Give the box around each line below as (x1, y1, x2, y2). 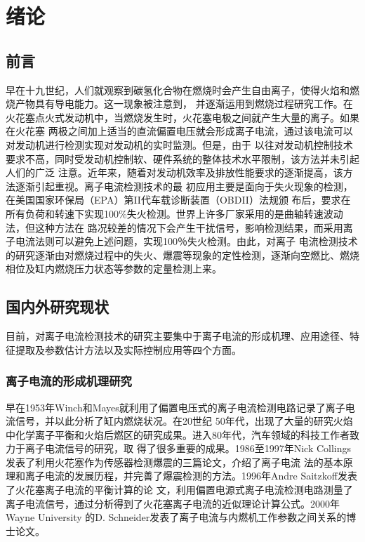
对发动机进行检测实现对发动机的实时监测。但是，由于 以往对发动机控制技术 (6, 137, 353, 152)
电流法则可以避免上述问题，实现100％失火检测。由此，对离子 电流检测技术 (15, 234, 358, 249)
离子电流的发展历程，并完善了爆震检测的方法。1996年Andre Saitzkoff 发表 (25, 468, 357, 483)
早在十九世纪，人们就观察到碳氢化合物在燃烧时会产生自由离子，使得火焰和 (6, 82, 350, 97)
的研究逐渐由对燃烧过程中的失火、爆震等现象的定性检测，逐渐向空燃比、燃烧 (6, 247, 359, 262)
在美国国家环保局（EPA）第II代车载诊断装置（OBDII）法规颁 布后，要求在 (6, 192, 351, 207)
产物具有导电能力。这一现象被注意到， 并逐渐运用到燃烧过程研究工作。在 (15, 96, 353, 111)
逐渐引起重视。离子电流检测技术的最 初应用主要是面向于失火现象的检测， (15, 178, 353, 193)
